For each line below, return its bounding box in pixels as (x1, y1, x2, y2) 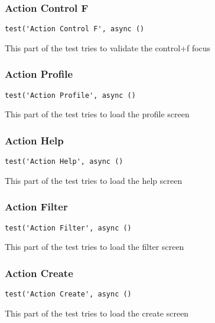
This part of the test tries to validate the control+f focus (5, 41, 211, 54)
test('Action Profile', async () (5, 91, 136, 100)
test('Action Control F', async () (5, 25, 145, 34)
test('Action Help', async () (5, 157, 123, 166)
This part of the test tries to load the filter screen (5, 240, 184, 253)
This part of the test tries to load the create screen (5, 306, 189, 319)
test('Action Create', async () (5, 290, 132, 299)
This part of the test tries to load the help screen (5, 174, 183, 186)
